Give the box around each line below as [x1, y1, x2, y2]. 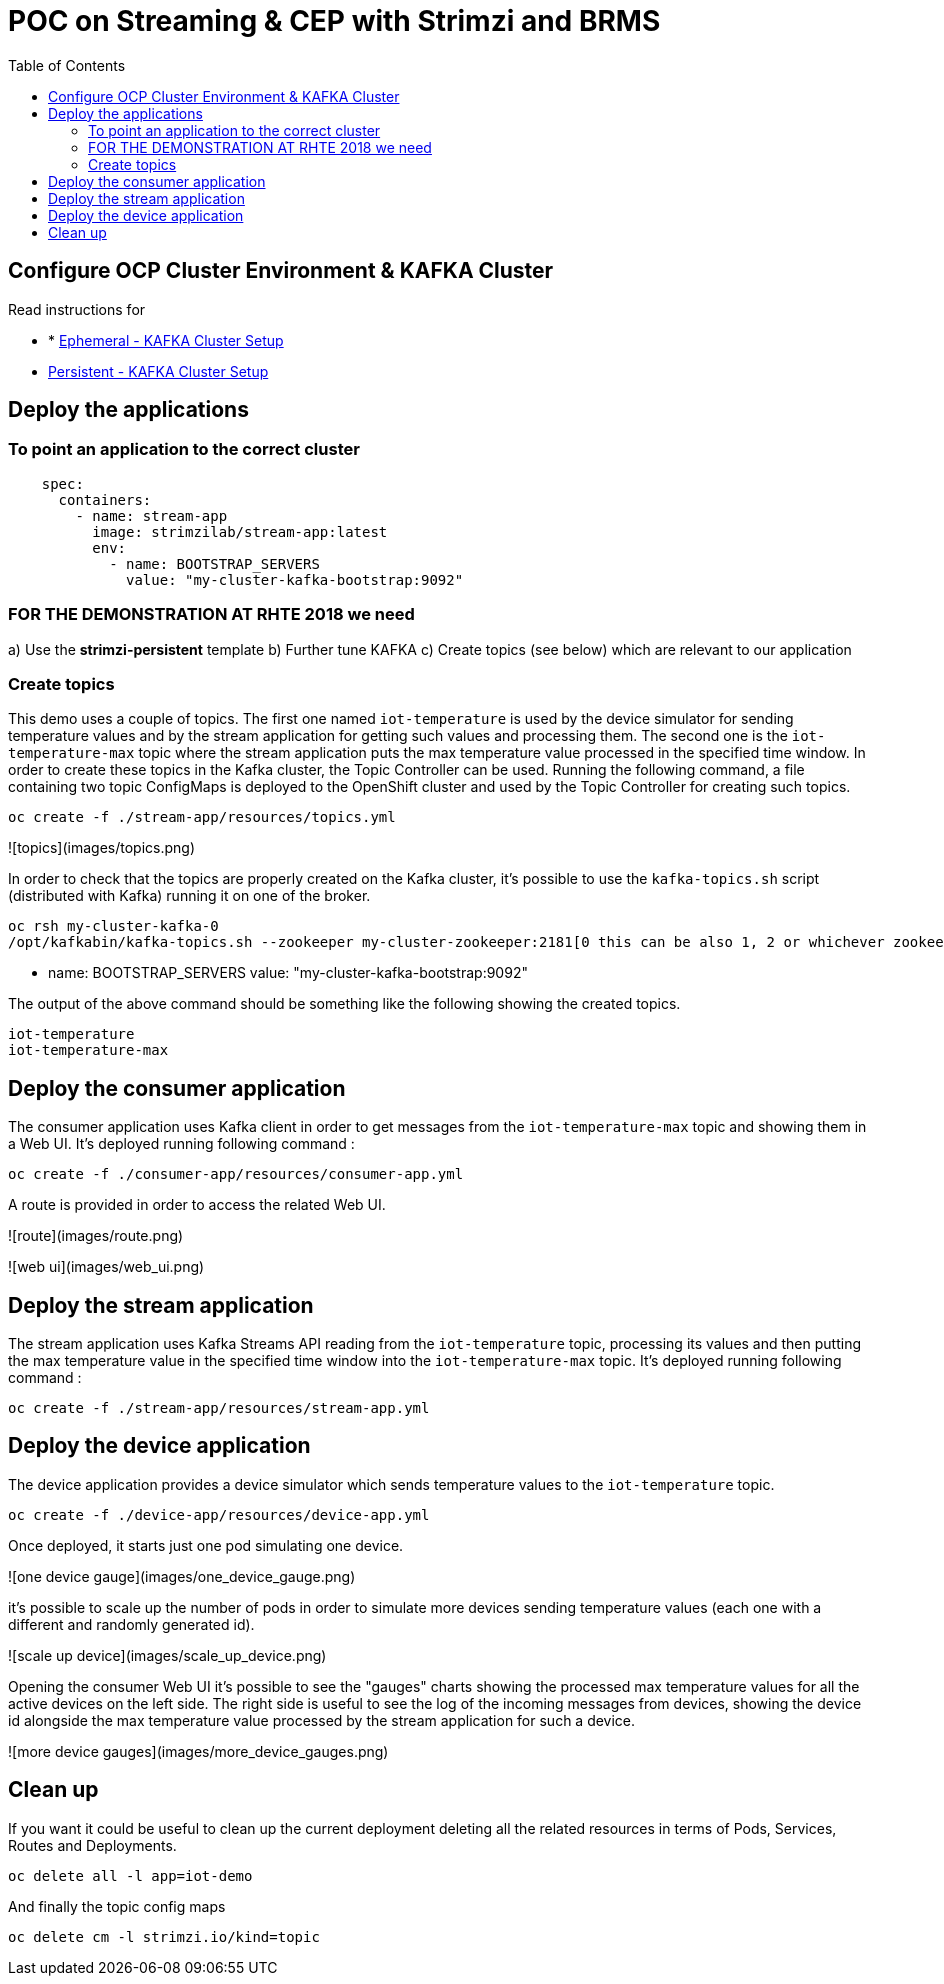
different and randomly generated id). [8, 1615, 255, 1633]
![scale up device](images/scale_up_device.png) [8, 1646, 327, 1664]
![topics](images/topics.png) [8, 839, 195, 857]
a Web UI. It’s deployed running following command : [8, 1135, 355, 1153]
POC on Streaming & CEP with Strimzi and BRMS [8, 4, 661, 38]
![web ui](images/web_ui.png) [8, 1258, 205, 1276]
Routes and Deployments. [8, 1836, 177, 1854]
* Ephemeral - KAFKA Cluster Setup [48, 331, 284, 349]
